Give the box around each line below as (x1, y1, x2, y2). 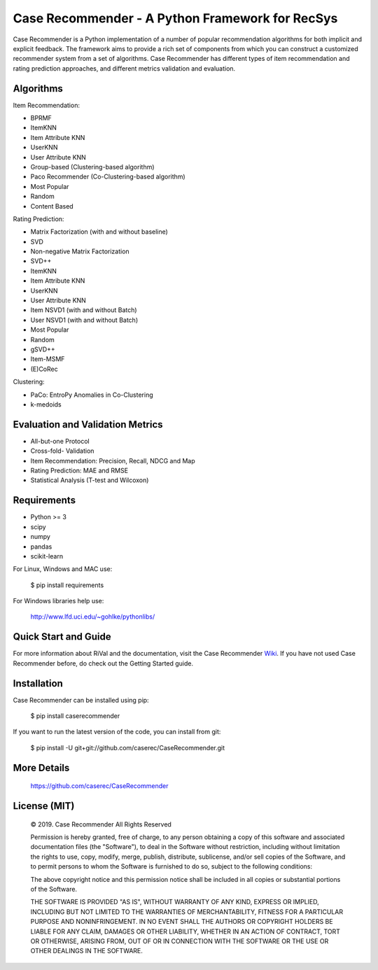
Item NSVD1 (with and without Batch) (30, 306, 137, 314)
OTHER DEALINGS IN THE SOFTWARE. (30, 947, 143, 955)
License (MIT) (13, 800, 75, 812)
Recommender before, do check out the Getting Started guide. (13, 659, 194, 668)
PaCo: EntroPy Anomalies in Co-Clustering (30, 391, 153, 399)
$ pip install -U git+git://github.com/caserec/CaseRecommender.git (30, 743, 225, 752)
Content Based (30, 202, 73, 210)
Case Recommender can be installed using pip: (13, 696, 150, 704)
